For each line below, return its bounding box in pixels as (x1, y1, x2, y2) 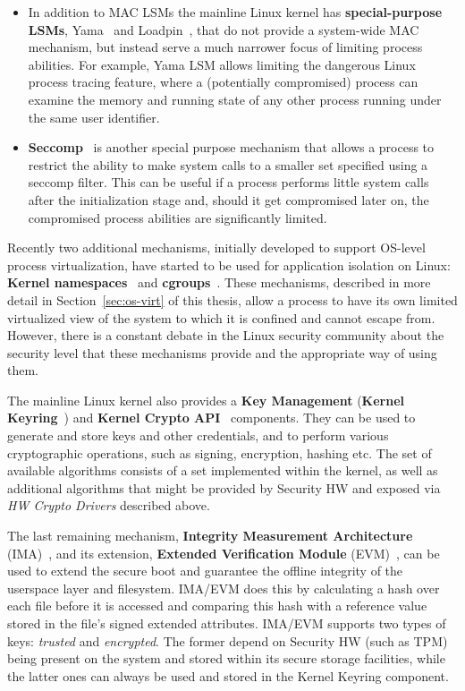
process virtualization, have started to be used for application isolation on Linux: (7, 255, 451, 274)
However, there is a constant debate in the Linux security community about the (7, 326, 444, 345)
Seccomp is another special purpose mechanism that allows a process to (28, 138, 435, 157)
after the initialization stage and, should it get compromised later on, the (28, 190, 429, 209)
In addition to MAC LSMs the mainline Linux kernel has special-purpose (28, 3, 443, 21)
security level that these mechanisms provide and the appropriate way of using (7, 343, 437, 362)
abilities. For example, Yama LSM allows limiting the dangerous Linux (28, 55, 416, 73)
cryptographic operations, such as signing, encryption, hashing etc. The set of (7, 443, 432, 462)
